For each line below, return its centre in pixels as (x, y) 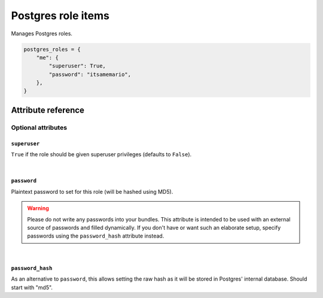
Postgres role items (60, 16)
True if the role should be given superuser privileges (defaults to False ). (101, 154)
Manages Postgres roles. (42, 34)
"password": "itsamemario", (90, 74)
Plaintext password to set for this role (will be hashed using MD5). (92, 191)
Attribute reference (48, 110)
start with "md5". (32, 287)
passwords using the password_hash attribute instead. (96, 236)
